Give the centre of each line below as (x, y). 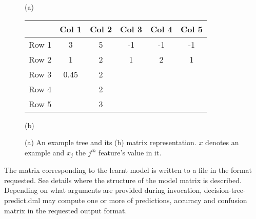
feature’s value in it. (130, 152)
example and (45, 152)
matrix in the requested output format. (66, 210)
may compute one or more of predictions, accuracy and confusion (145, 200)
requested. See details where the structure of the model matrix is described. (123, 180)
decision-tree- (225, 190)
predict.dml (22, 200)
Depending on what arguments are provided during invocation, (103, 190)
